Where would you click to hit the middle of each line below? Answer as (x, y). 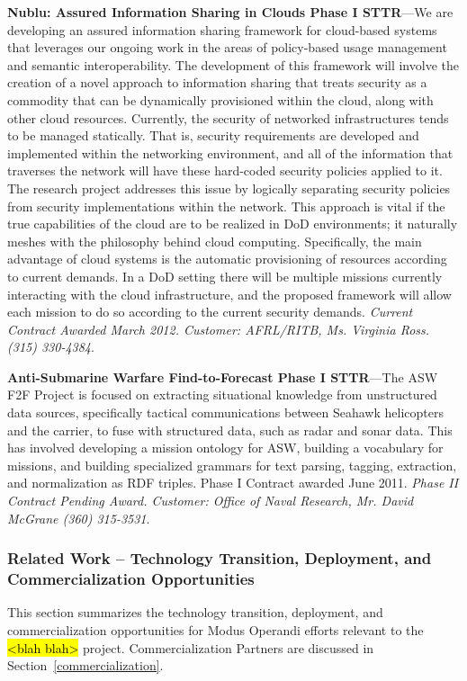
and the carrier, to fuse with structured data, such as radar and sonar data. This (230, 430)
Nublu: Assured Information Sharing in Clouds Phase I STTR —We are (230, 12)
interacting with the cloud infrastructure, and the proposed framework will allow (229, 294)
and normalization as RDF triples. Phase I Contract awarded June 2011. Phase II (233, 483)
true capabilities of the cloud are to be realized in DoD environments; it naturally (233, 224)
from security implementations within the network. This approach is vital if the (226, 206)
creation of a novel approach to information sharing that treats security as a (217, 82)
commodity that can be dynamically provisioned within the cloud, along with (220, 99)
